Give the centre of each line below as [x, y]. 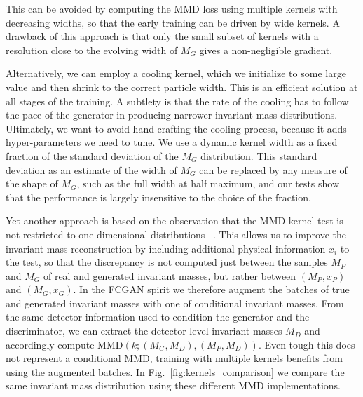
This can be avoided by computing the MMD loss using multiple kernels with [172, 8]
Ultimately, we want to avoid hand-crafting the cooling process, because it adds [176, 128]
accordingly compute [50, 344]
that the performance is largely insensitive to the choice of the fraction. [158, 197]
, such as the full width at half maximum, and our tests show [208, 183]
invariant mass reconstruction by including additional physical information [166, 248]
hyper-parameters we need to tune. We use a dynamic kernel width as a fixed [172, 142]
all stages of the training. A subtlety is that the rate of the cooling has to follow [177, 101]
